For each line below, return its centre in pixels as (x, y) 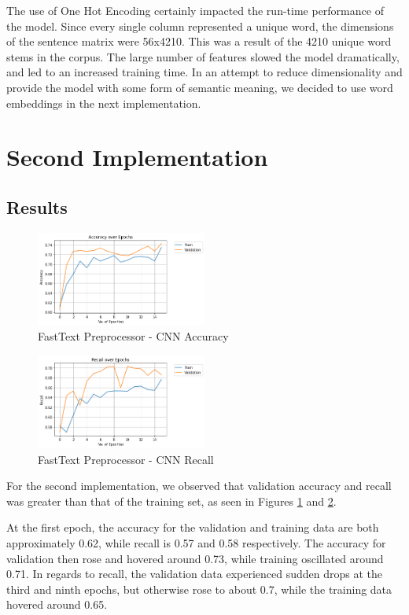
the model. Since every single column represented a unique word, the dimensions (200, 26)
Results (37, 206)
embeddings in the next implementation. (104, 103)
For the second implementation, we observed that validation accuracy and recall (199, 486)
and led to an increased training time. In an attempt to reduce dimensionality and (204, 72)
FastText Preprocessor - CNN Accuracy (133, 336)
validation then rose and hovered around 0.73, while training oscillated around (195, 558)
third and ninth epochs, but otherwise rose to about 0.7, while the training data (199, 589)
